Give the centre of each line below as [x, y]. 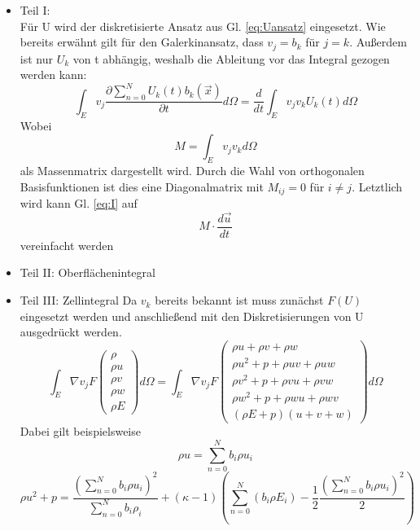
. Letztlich [377, 186]
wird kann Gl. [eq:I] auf [79, 203]
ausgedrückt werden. [71, 332]
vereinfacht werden [67, 245]
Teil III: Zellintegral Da [79, 300]
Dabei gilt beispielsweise [80, 431]
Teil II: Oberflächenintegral [87, 272]
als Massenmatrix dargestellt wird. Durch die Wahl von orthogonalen [192, 170]
